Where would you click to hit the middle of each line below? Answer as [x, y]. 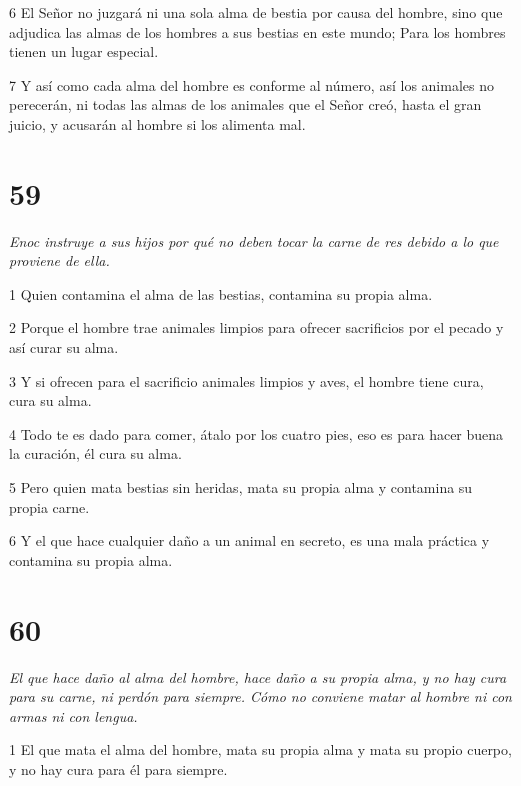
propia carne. [49, 506]
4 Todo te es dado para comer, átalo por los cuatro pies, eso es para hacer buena [256, 433]
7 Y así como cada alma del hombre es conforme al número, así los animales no [251, 84]
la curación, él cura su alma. [95, 453]
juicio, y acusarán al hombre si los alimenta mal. [157, 123]
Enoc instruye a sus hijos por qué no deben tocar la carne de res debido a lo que [254, 240]
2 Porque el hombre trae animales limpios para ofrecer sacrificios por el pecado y [256, 327]
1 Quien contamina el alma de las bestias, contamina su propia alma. [221, 293]
